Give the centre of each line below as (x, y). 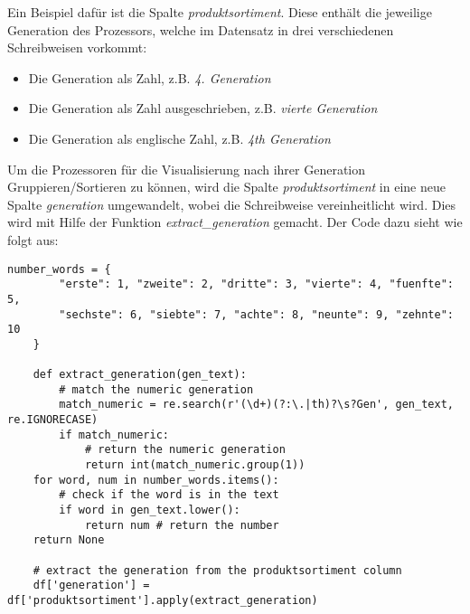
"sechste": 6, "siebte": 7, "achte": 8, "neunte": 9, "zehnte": (256, 314)
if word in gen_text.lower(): (150, 510)
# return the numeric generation (185, 450)
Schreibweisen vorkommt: (77, 47)
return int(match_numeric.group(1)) (195, 465)
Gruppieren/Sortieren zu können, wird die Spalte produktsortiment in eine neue (226, 187)
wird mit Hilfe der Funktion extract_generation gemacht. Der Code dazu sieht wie (235, 222)
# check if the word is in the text (169, 495)
